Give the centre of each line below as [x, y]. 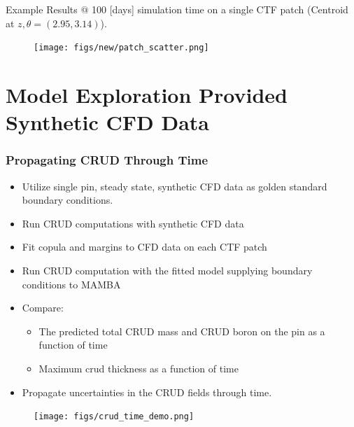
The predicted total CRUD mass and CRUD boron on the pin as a [182, 331]
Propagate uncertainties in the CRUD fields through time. [147, 392]
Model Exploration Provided [147, 95]
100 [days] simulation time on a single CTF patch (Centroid [220, 9]
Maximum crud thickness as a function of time [139, 368]
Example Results [42, 9]
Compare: [43, 308]
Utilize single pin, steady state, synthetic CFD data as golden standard [175, 186]
